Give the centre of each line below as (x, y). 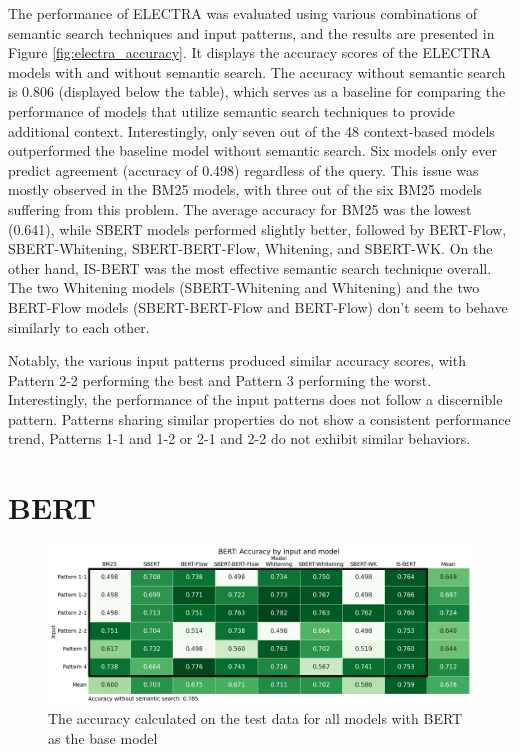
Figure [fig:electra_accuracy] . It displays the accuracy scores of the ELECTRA (250, 52)
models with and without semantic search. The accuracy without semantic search (257, 71)
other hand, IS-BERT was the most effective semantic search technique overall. (250, 267)
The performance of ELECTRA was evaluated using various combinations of (243, 13)
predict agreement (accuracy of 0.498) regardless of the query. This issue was (243, 169)
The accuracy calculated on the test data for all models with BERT (255, 717)
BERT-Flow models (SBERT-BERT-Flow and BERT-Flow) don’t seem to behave (258, 306)
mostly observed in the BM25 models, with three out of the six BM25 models (245, 189)
